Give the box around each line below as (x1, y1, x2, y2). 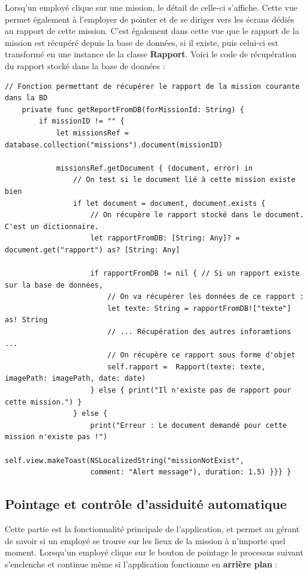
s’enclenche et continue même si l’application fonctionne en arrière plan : (5, 557, 278, 570)
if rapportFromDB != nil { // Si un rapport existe (90, 269, 300, 278)
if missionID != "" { (39, 117, 125, 126)
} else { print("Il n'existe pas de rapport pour (90, 386, 291, 394)
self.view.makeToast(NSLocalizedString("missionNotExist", (5, 456, 244, 465)
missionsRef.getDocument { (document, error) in (56, 163, 253, 172)
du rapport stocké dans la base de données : (5, 59, 165, 72)
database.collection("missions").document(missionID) (5, 140, 223, 149)
